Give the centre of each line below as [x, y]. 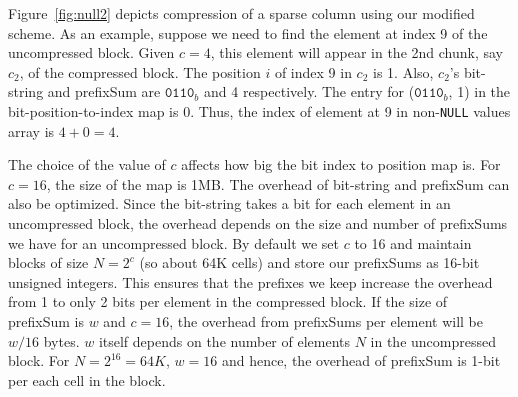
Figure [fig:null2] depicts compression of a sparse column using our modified [241, 13]
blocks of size [48, 262]
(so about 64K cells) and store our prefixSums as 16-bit [309, 262]
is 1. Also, [403, 71]
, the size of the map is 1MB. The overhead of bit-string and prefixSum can [278, 183]
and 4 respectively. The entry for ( [309, 91]
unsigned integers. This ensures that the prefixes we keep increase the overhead [250, 281]
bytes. [61, 340]
